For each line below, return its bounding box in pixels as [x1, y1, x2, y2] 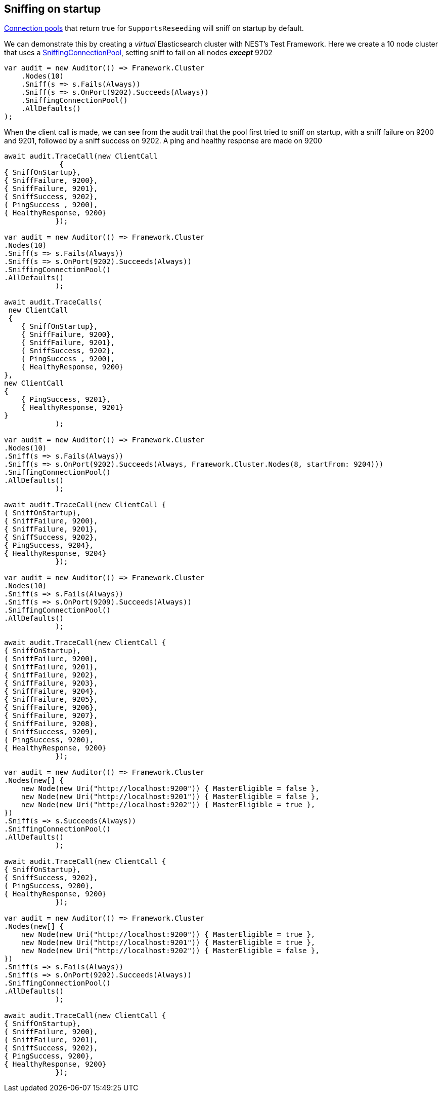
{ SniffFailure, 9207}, [4, 711, 98, 720]
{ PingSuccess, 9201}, [21, 395, 111, 404]
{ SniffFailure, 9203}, [4, 679, 98, 688]
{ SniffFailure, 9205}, [4, 695, 98, 704]
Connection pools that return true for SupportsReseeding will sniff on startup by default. [4, 24, 304, 33]
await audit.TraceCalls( [4, 298, 102, 307]
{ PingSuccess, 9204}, [4, 541, 94, 550]
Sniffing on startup [4, 3, 101, 15]
